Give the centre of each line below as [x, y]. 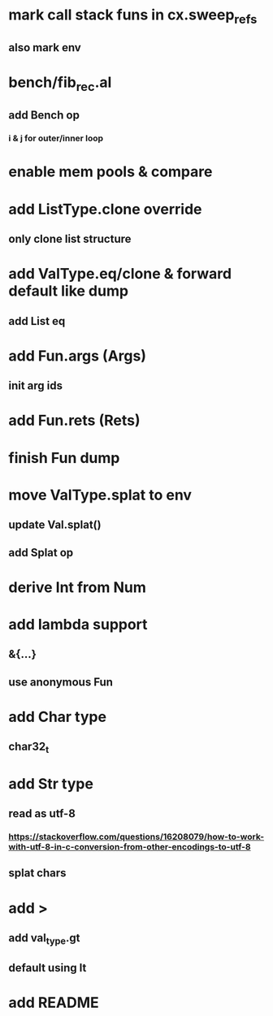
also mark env [45, 48]
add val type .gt [44, 939]
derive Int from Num [77, 587]
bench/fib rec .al [60, 84]
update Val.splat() [55, 525]
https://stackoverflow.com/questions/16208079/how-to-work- [136, 837]
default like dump [68, 291]
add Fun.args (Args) [77, 356]
